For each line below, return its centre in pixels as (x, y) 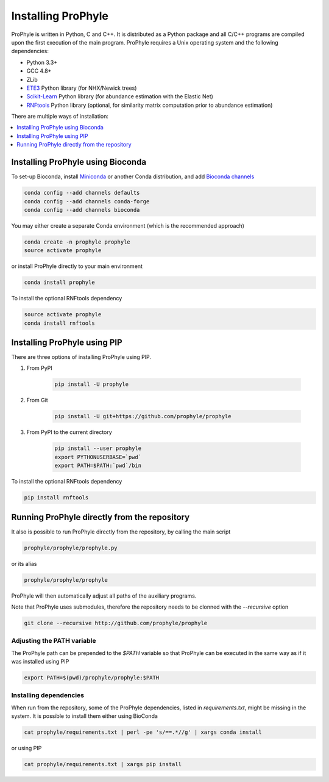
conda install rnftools (60, 323)
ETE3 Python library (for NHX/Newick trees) (82, 88)
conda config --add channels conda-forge (87, 201)
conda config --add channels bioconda (82, 210)
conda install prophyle (60, 283)
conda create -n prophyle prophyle (77, 242)
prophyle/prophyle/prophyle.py (71, 548)
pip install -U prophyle (92, 384)
